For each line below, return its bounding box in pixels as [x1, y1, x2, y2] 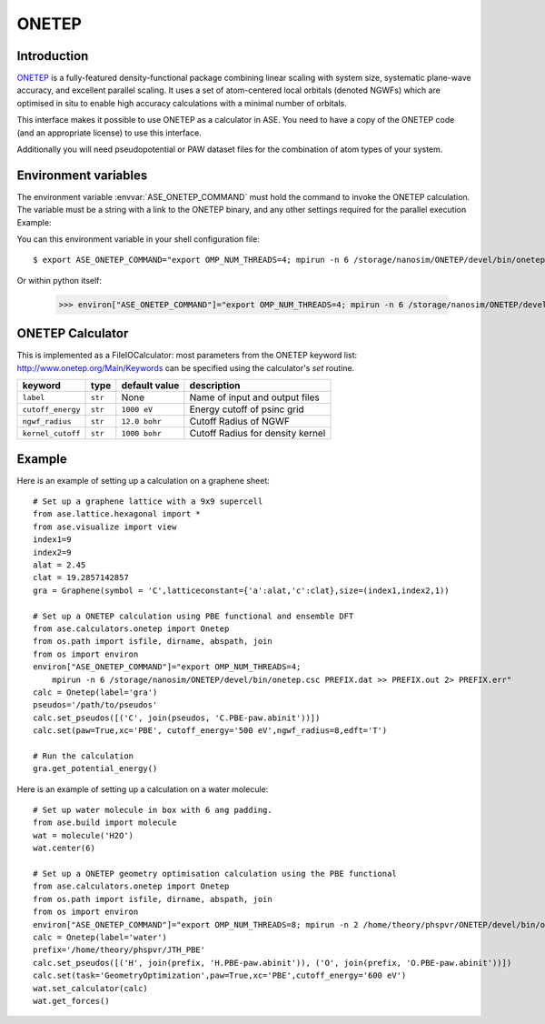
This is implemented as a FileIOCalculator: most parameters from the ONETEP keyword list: [16, 350, 358, 361]
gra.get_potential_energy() [33, 764, 158, 774]
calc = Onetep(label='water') [33, 932, 168, 942]
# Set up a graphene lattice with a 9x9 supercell [33, 497, 263, 507]
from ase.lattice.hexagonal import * [33, 509, 202, 519]
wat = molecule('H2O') [33, 830, 134, 840]
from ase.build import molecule [33, 818, 177, 828]
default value [121, 379, 180, 392]
